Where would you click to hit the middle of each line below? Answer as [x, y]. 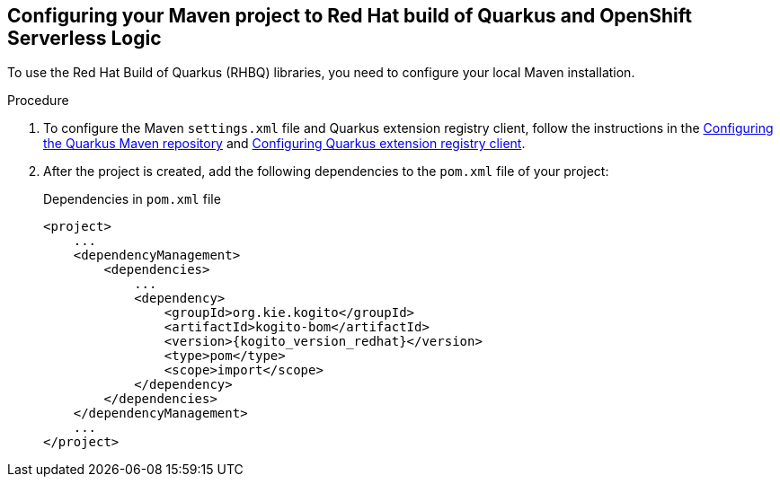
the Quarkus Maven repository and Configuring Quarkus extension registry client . [284, 144]
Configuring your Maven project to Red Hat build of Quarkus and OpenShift [350, 16]
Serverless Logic [84, 38]
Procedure [38, 101]
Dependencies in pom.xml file [132, 199]
